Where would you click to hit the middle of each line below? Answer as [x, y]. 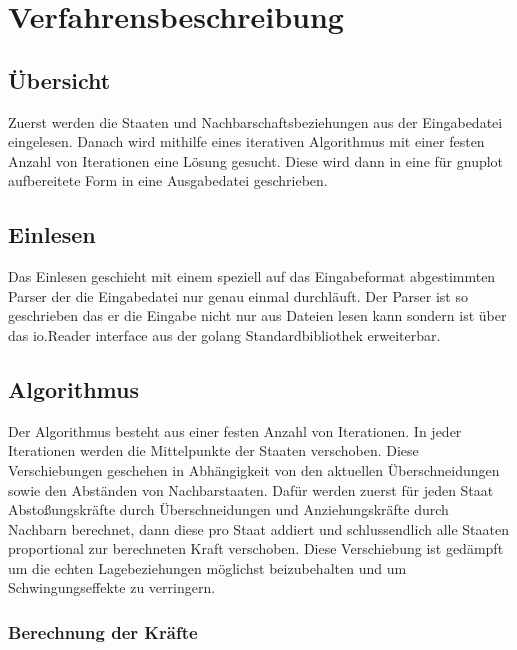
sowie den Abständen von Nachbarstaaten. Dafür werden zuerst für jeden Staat [251, 489]
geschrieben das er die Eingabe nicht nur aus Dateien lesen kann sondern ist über [257, 315]
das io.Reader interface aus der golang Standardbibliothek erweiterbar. [224, 334]
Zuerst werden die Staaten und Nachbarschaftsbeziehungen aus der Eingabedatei [255, 121]
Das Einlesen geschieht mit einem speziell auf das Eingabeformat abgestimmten [252, 276]
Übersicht [59, 79]
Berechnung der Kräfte [103, 632]
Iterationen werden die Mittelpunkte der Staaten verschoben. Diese [213, 450]
